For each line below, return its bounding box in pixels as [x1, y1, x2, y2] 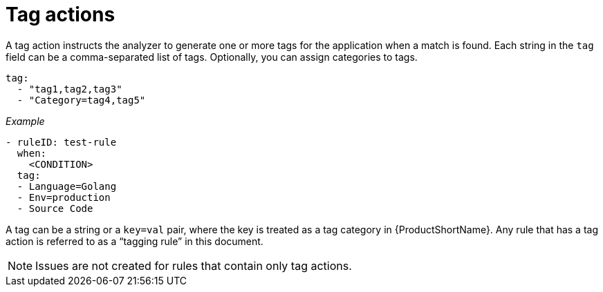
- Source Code [17, 202, 93, 214]
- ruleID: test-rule [6, 136, 117, 148]
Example [6, 115, 45, 127]
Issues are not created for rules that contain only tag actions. [35, 258, 352, 273]
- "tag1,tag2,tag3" [17, 83, 122, 95]
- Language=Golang [17, 180, 117, 192]
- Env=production [17, 191, 111, 203]
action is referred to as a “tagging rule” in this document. [6, 235, 263, 247]
